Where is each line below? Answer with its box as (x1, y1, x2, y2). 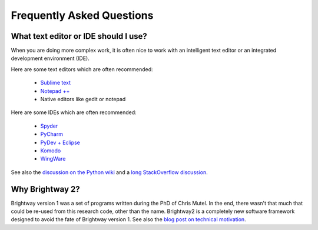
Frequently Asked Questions (11, 9, 154, 22)
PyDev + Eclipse (40, 139, 81, 146)
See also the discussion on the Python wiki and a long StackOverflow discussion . (11, 168, 208, 176)
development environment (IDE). (11, 55, 90, 62)
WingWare (40, 155, 66, 162)
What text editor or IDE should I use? (11, 31, 147, 41)
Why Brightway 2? (11, 184, 81, 194)
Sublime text (40, 79, 71, 86)
